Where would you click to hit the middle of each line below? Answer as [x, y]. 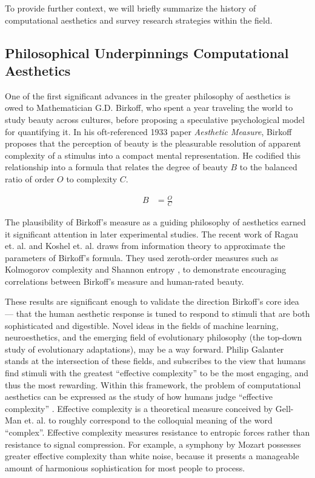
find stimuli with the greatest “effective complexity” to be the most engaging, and [157, 373]
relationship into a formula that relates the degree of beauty [116, 167]
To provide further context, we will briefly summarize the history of [131, 8]
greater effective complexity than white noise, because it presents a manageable [152, 456]
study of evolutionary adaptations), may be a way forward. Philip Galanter [144, 349]
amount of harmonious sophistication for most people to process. [125, 467]
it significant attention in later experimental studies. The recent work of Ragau [151, 234]
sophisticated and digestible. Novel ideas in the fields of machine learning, [142, 325]
